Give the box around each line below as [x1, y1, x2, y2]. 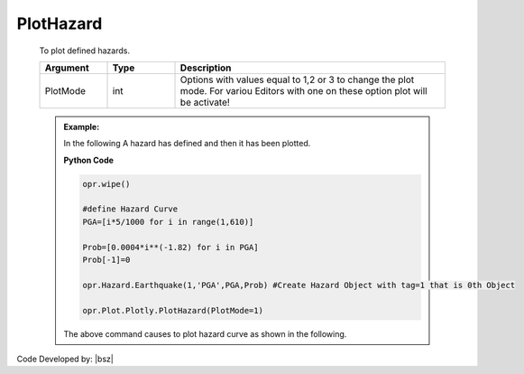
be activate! [179, 96, 230, 108]
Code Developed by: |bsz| [16, 353, 115, 364]
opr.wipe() [82, 179, 131, 189]
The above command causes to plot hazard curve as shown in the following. [63, 328, 347, 339]
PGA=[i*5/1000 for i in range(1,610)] [82, 217, 254, 227]
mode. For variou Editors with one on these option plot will [179, 84, 427, 97]
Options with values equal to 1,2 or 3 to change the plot [179, 73, 415, 86]
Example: [63, 121, 100, 132]
